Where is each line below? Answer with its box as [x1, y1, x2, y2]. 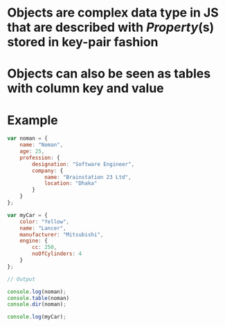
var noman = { [7, 135, 48, 142]
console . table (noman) [7, 295, 70, 301]
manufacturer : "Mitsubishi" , [19, 231, 104, 238]
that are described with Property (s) [7, 19, 215, 35]
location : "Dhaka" [44, 180, 98, 187]
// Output [7, 275, 36, 283]
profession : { [19, 154, 60, 161]
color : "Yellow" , [19, 218, 70, 225]
